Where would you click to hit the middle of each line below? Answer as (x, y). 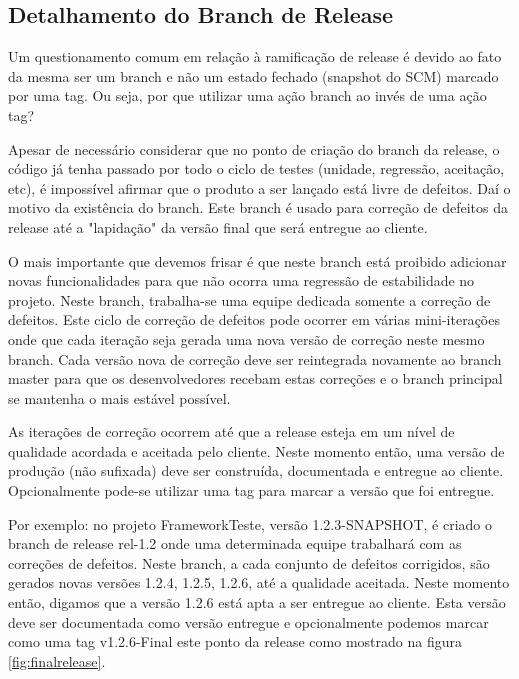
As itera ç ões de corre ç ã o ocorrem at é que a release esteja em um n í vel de (231, 431)
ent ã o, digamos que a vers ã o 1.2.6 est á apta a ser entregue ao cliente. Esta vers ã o (257, 602)
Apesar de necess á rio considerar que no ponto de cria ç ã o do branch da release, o (254, 148)
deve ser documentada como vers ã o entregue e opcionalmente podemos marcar (248, 621)
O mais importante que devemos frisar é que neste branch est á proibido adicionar (257, 260)
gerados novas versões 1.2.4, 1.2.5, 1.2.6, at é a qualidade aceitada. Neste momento (259, 582)
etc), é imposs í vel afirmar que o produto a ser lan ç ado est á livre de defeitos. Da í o (259, 187)
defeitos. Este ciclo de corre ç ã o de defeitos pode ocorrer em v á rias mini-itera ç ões (254, 319)
